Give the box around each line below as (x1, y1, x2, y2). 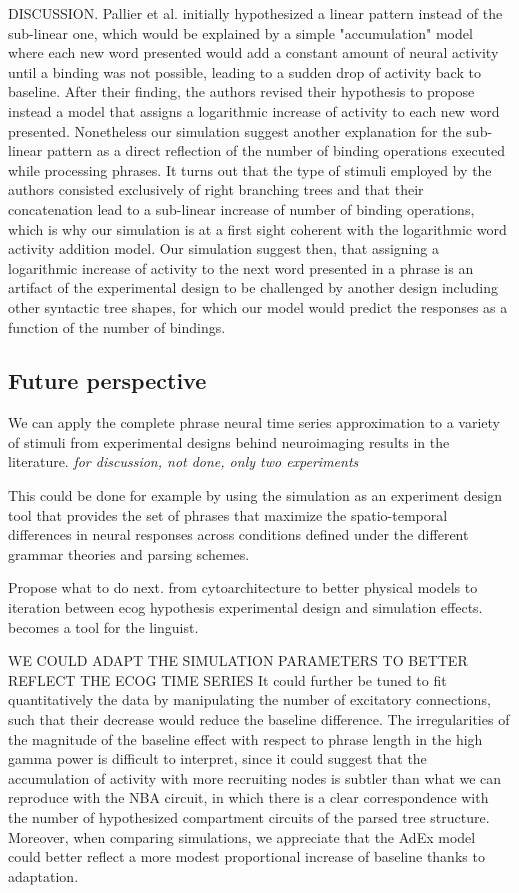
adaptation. (8, 865, 79, 886)
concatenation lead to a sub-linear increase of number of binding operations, (8, 198, 475, 219)
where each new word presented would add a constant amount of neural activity (8, 42, 499, 63)
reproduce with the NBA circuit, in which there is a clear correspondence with (8, 787, 489, 808)
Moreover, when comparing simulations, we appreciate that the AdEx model (8, 826, 476, 847)
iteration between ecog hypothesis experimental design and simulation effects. (8, 597, 483, 618)
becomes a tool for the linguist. (8, 616, 199, 637)
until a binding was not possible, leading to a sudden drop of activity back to (8, 61, 481, 82)
